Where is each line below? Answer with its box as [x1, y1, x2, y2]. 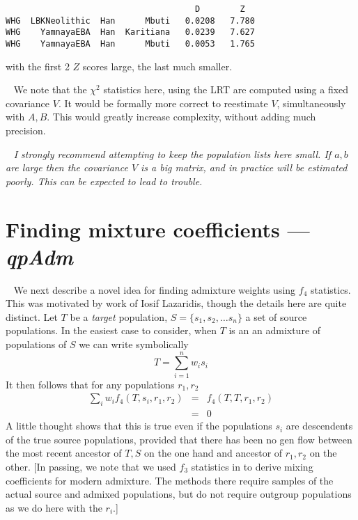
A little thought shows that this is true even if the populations [6, 418, 272, 433]
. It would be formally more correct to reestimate [58, 95, 268, 110]
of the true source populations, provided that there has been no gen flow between [6, 432, 352, 446]
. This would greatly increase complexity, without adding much [47, 109, 316, 124]
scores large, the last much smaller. [82, 58, 233, 73]
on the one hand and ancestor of [143, 446, 283, 460]
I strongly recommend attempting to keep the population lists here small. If [13, 146, 332, 161]
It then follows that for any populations [6, 377, 175, 391]
